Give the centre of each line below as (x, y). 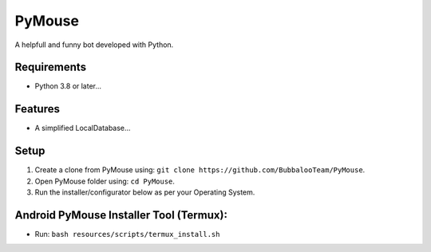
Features (37, 109)
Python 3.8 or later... (68, 86)
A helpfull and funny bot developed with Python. (94, 45)
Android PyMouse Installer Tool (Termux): (121, 215)
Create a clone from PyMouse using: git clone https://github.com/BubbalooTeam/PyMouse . (200, 170)
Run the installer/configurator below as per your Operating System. (145, 192)
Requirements (51, 67)
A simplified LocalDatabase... (83, 128)
